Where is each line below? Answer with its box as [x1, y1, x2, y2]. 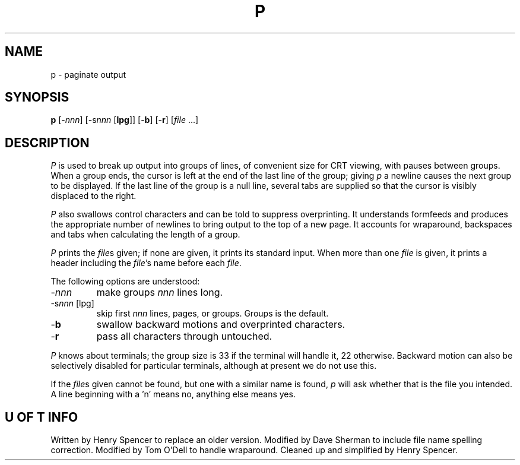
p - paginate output [50, 69, 126, 80]
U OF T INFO [5, 409, 78, 425]
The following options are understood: [50, 276, 200, 287]
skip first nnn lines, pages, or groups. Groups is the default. [96, 308, 329, 319]
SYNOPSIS [5, 90, 69, 105]
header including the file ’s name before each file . [50, 258, 242, 268]
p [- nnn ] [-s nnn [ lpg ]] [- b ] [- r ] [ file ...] [50, 115, 199, 125]
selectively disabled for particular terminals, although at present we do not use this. [50, 360, 377, 371]
